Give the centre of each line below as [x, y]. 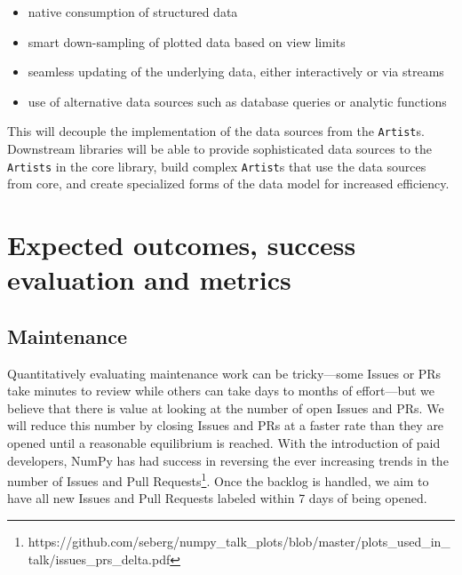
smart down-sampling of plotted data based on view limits [187, 41]
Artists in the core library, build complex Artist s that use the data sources [217, 166]
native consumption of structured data [133, 12]
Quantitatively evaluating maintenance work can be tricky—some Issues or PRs [224, 373]
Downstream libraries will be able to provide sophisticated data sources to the [220, 149]
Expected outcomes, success [182, 245]
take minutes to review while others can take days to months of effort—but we [221, 391]
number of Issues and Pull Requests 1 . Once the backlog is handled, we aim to [218, 479]
